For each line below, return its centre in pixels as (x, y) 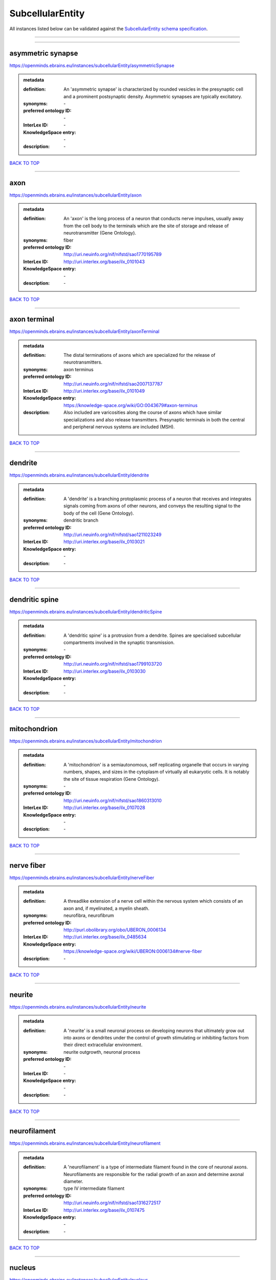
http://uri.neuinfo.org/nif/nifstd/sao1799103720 (113, 664)
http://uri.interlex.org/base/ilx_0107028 (105, 808)
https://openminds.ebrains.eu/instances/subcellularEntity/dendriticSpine (86, 611)
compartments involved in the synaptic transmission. (119, 642)
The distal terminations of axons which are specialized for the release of (140, 355)
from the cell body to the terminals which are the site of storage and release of (146, 226)
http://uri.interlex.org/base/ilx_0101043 (104, 262)
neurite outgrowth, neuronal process (102, 1052)
